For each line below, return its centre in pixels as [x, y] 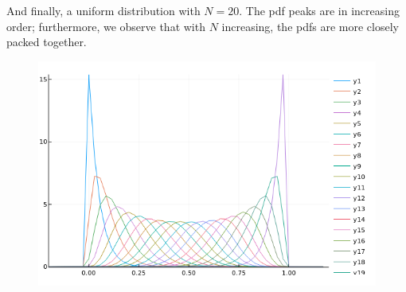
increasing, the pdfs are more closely [310, 26]
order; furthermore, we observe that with [106, 26]
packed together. [47, 42]
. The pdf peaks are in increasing [319, 10]
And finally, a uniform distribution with [103, 10]
